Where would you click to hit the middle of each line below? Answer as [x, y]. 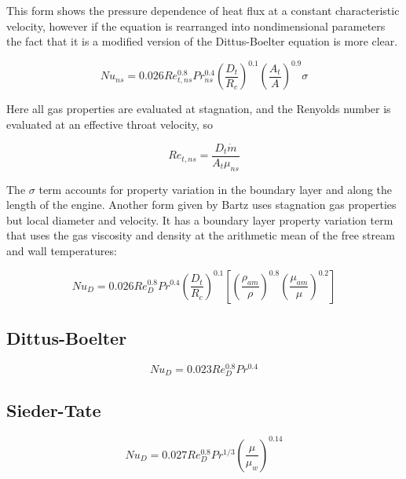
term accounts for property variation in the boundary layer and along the [216, 189]
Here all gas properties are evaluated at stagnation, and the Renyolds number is [199, 109]
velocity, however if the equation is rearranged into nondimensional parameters [196, 26]
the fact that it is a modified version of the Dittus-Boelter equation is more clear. [202, 41]
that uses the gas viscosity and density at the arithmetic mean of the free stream [201, 235]
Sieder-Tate [54, 410]
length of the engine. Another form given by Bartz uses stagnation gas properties [201, 205]
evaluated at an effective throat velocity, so [110, 124]
